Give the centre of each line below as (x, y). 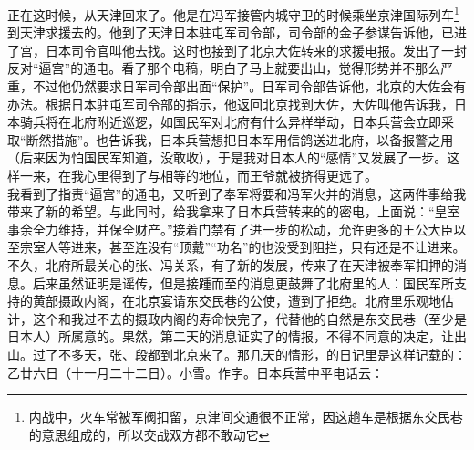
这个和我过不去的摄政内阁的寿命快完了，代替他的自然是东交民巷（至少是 (249, 318)
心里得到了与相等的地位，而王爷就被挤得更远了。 (230, 175)
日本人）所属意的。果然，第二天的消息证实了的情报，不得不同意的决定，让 (231, 336)
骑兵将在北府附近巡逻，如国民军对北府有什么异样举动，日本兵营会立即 (230, 122)
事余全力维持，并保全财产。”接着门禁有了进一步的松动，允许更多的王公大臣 (231, 229)
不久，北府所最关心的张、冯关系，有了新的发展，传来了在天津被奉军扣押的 (231, 264)
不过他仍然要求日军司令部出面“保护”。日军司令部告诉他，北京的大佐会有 (249, 86)
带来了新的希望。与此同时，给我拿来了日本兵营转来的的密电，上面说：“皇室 (234, 211)
